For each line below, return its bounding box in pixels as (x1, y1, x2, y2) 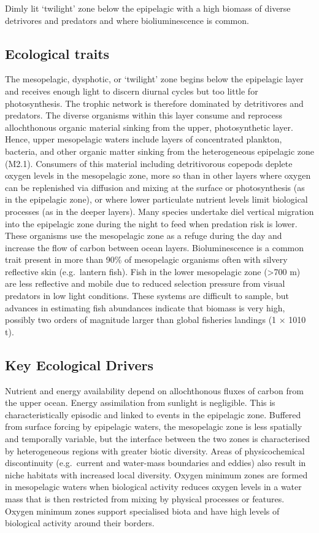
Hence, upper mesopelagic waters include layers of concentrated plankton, (5, 133, 282, 146)
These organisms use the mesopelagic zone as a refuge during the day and (5, 229, 282, 242)
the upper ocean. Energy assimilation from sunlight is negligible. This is (5, 396, 275, 409)
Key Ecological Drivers (5, 355, 154, 374)
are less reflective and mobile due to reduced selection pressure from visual (5, 277, 285, 290)
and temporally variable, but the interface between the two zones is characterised (5, 432, 310, 445)
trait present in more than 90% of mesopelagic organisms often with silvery (5, 253, 288, 266)
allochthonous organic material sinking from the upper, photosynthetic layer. (5, 120, 293, 133)
